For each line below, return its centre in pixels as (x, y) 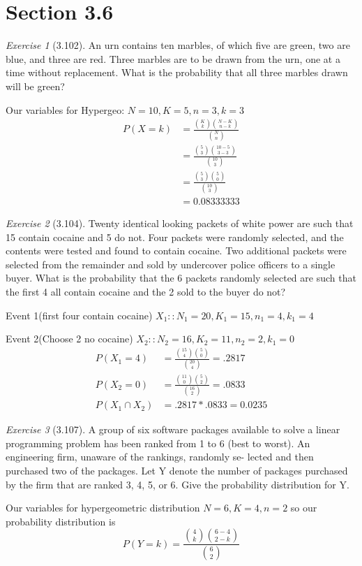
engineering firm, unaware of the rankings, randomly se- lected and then (160, 457)
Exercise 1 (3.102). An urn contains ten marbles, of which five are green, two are (178, 45)
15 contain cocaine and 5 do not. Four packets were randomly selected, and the (175, 237)
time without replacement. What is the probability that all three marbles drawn (177, 72)
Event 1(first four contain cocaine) (79, 315)
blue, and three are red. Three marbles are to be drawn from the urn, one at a (173, 58)
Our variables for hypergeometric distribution (103, 508)
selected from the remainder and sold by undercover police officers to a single (171, 264)
